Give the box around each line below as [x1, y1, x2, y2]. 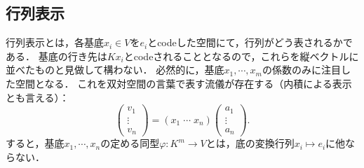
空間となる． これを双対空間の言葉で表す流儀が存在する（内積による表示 [15, 76, 352, 90]
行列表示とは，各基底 [6, 35, 104, 50]
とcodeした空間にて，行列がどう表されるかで [147, 35, 353, 50]
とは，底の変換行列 [205, 136, 295, 150]
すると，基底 [6, 136, 65, 150]
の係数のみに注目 [262, 62, 341, 77]
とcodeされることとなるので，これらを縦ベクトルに [123, 48, 359, 63]
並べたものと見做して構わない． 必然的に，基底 [6, 62, 224, 77]
